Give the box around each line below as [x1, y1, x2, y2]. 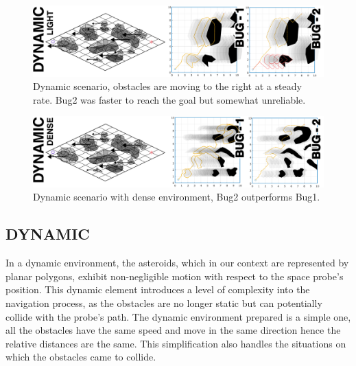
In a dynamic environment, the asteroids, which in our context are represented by [5, 255, 349, 270]
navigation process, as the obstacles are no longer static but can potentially [5, 295, 322, 310]
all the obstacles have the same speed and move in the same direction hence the [5, 323, 341, 337]
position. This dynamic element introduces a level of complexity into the [5, 282, 310, 297]
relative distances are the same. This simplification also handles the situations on [5, 336, 346, 350]
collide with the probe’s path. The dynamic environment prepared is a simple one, [5, 309, 351, 323]
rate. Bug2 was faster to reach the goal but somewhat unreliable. [33, 92, 306, 106]
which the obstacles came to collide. [5, 350, 156, 364]
